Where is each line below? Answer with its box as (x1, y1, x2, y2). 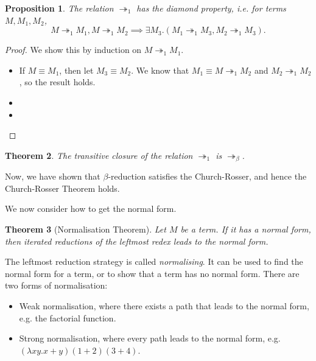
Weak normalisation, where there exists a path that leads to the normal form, (19, 299, 309, 312)
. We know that (131, 63, 189, 76)
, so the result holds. (19, 75, 96, 88)
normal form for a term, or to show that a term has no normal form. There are (5, 267, 300, 279)
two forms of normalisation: (5, 279, 108, 292)
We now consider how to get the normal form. (5, 202, 177, 215)
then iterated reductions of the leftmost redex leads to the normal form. (5, 234, 269, 247)
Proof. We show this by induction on (5, 43, 142, 56)
